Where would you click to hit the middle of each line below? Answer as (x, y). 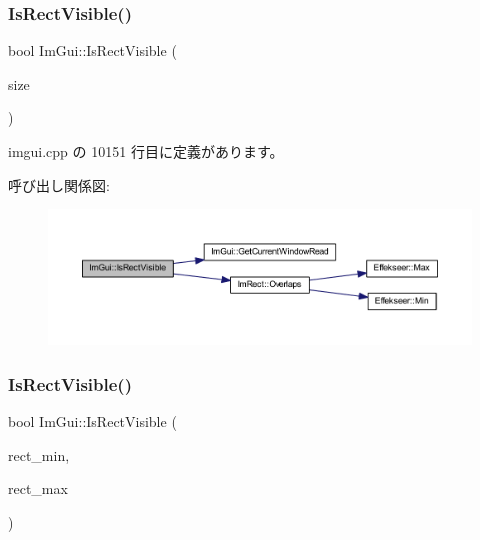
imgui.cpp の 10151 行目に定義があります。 (146, 151)
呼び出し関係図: (59, 184)
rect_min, (39, 454)
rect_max (38, 488)
